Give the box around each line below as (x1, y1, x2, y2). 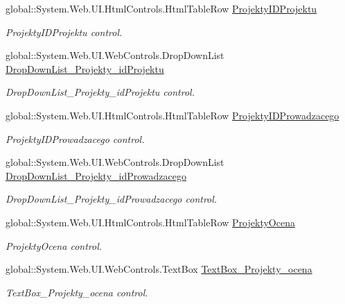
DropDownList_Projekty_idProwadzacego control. (6, 192, 218, 206)
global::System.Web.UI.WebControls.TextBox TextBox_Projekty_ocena (6, 262, 312, 276)
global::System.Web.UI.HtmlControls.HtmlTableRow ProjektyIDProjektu (6, 1, 317, 15)
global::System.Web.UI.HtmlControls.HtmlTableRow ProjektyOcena (6, 214, 295, 229)
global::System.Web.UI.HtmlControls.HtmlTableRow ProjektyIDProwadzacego (6, 108, 339, 122)
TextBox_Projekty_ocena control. (6, 285, 148, 299)
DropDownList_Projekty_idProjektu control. (6, 85, 195, 99)
